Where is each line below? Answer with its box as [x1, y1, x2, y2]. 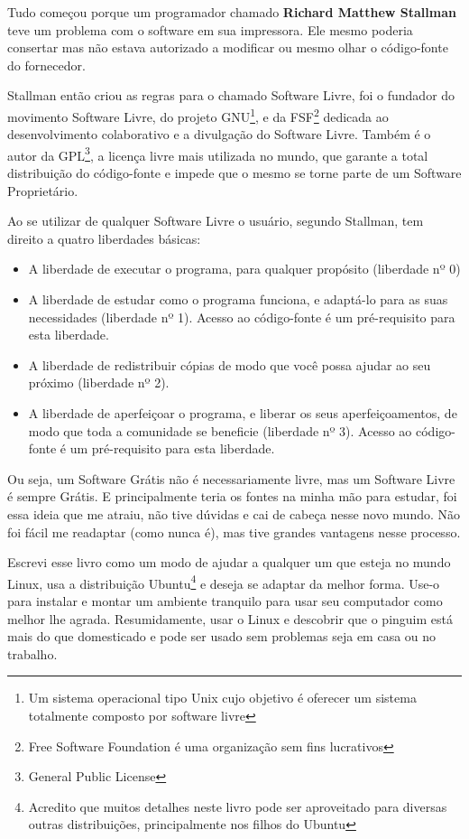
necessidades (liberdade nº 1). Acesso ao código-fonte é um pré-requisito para [28, 307, 455, 326]
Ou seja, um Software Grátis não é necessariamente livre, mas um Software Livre [7, 469, 455, 488]
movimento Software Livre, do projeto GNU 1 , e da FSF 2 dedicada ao [7, 104, 389, 126]
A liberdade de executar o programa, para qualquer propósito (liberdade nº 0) [28, 259, 461, 278]
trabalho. [7, 644, 58, 663]
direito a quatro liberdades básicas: [7, 228, 201, 247]
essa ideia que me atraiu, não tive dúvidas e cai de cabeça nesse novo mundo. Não [7, 504, 461, 523]
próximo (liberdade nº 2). [28, 373, 170, 392]
